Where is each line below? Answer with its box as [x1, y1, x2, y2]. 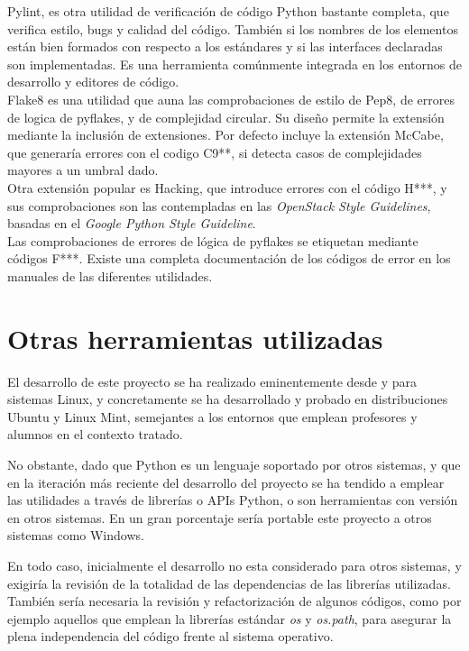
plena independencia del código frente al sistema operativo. [7, 627, 334, 646]
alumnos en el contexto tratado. [7, 425, 183, 444]
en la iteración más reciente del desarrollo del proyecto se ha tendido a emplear [7, 472, 445, 491]
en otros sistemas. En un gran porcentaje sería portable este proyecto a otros [7, 508, 432, 527]
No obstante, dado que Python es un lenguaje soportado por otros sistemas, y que [7, 455, 461, 473]
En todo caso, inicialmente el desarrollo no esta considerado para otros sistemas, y [7, 555, 462, 574]
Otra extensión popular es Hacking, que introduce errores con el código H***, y [7, 178, 447, 197]
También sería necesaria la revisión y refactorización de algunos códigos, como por [7, 591, 462, 610]
